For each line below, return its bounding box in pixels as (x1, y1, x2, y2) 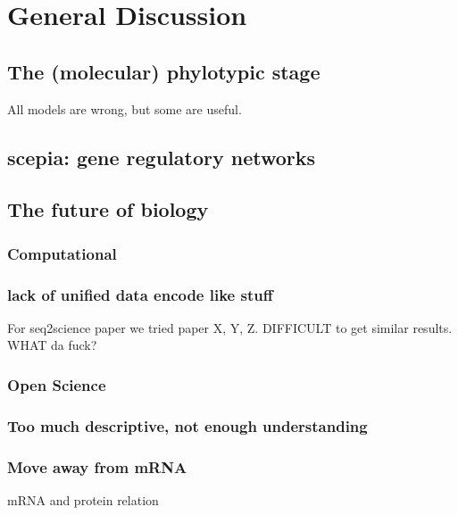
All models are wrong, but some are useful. (7, 99, 242, 118)
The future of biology (7, 195, 209, 223)
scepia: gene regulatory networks (7, 143, 316, 170)
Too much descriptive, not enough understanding (7, 414, 368, 436)
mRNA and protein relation (7, 490, 159, 509)
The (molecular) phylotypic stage (7, 57, 321, 85)
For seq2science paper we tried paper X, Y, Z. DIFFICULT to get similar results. (7, 318, 453, 336)
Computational (7, 242, 117, 264)
